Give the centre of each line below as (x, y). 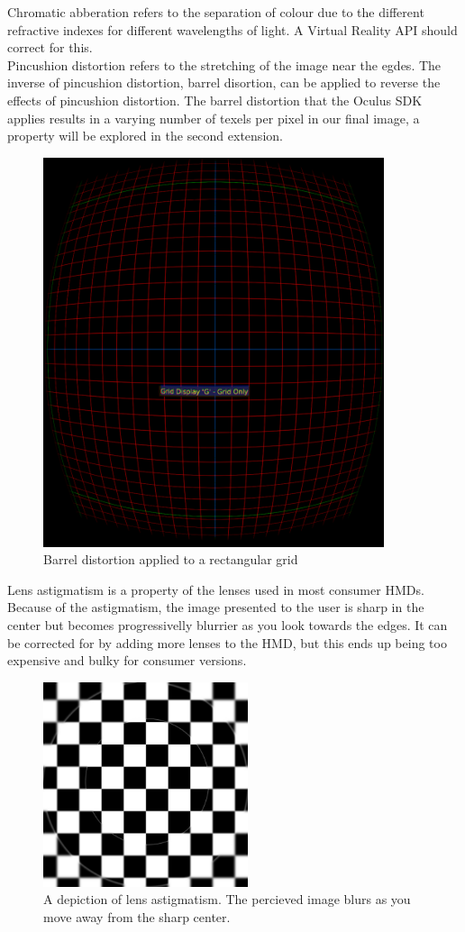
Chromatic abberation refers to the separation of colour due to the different (216, 12)
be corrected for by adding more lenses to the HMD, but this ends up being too (227, 642)
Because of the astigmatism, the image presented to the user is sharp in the (216, 607)
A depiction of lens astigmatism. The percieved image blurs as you (227, 899)
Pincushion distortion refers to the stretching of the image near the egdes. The (224, 64)
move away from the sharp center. (137, 916)
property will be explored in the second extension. (145, 136)
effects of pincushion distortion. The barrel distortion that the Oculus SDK (215, 100)
